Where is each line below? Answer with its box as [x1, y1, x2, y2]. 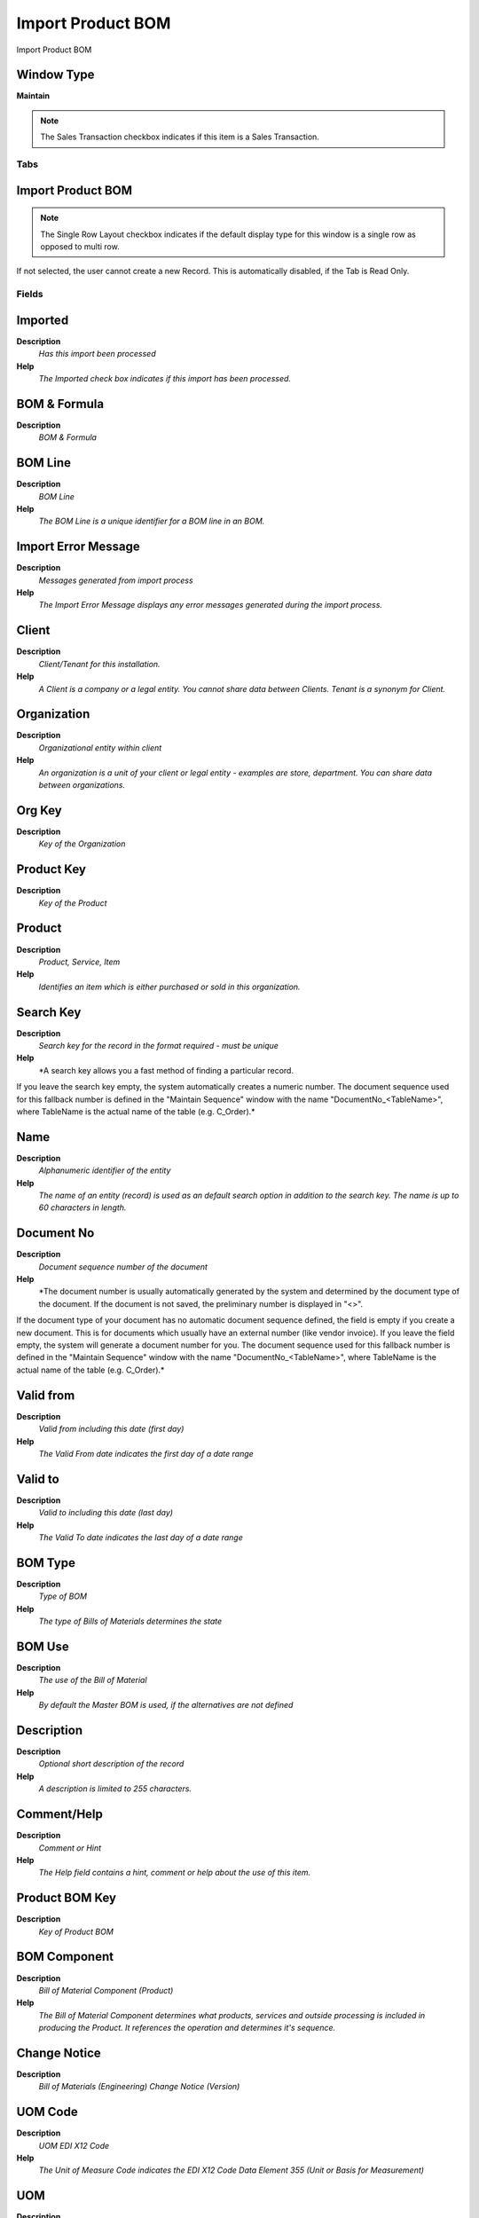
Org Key [16, 803, 62, 818]
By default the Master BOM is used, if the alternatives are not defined [38, 1700, 294, 1711]
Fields [16, 288, 43, 301]
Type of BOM [38, 1591, 88, 1601]
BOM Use [16, 1639, 70, 1654]
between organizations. [38, 780, 126, 790]
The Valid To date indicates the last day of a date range [38, 1531, 243, 1543]
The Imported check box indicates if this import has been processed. [38, 374, 292, 384]
